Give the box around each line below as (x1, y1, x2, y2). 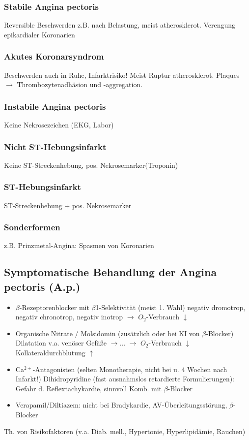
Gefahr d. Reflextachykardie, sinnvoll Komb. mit (15, 383, 162, 393)
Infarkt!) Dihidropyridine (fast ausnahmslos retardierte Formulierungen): (15, 374, 235, 384)
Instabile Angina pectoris (4, 100, 106, 112)
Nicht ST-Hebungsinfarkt (4, 140, 107, 153)
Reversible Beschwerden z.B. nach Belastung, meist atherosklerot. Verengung (4, 20, 236, 30)
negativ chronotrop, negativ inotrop (15, 312, 123, 322)
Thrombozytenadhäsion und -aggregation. (17, 79, 143, 90)
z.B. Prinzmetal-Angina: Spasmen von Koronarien (4, 240, 154, 251)
